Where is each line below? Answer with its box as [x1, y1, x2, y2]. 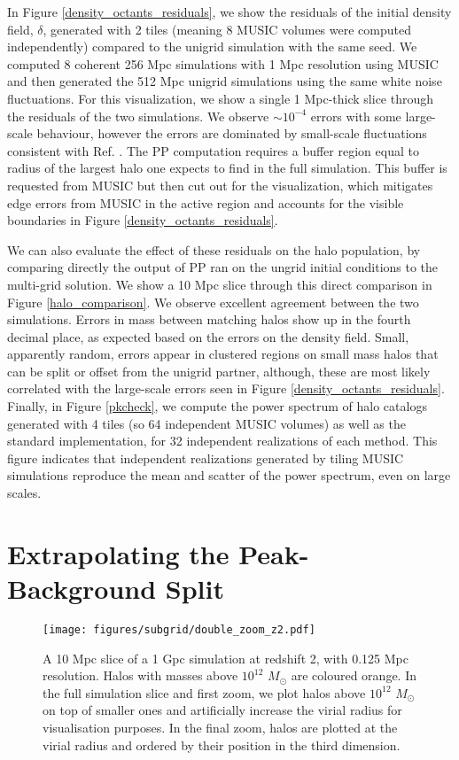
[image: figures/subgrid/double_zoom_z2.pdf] [43, 623, 315, 636]
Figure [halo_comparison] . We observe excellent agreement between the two [7, 292, 419, 311]
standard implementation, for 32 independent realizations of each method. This [7, 431, 438, 450]
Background [7, 570, 157, 606]
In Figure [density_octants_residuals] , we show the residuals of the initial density [7, 3, 452, 20]
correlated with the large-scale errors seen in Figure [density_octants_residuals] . [7, 379, 445, 398]
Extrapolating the [7, 535, 229, 571]
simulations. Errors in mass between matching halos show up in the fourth [7, 310, 411, 329]
